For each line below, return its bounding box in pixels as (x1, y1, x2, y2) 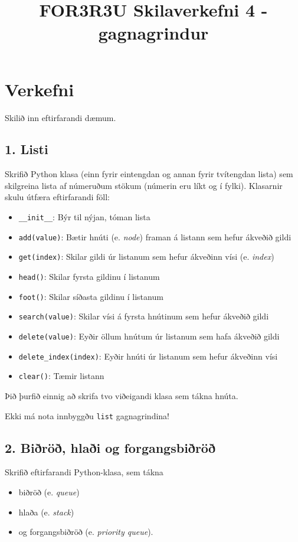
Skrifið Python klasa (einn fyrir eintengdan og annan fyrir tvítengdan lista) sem (5, 168, 293, 180)
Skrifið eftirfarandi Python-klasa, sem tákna (5, 466, 163, 478)
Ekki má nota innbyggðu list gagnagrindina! (5, 409, 169, 422)
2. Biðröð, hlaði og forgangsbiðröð (5, 438, 216, 456)
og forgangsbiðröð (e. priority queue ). (18, 525, 153, 538)
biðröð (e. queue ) (18, 486, 80, 498)
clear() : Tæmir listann (18, 370, 104, 382)
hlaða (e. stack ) (18, 505, 74, 518)
